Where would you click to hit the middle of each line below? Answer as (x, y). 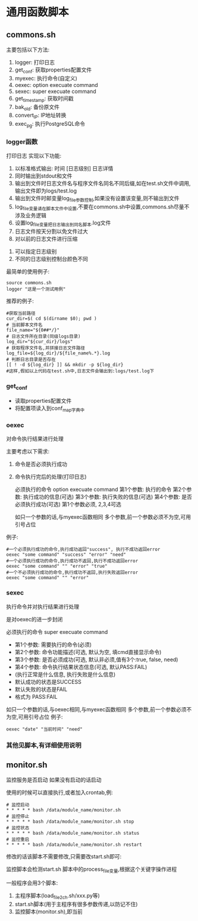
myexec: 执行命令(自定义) (46, 78)
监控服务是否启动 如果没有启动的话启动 (54, 780)
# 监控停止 (18, 817)
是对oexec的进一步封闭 (34, 619)
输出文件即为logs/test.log (46, 191)
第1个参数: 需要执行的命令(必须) (53, 645)
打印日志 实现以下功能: (34, 156)
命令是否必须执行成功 (41, 464)
